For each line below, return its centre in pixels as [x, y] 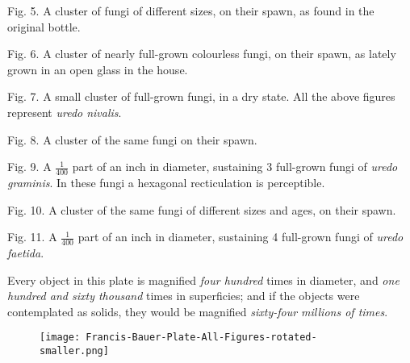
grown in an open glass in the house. [98, 69]
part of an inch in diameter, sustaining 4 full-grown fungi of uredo [241, 237]
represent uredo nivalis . [65, 112]
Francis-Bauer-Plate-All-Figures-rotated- [201, 338]
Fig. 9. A [29, 167]
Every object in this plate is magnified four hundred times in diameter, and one [203, 280]
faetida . [26, 252]
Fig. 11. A [32, 237]
